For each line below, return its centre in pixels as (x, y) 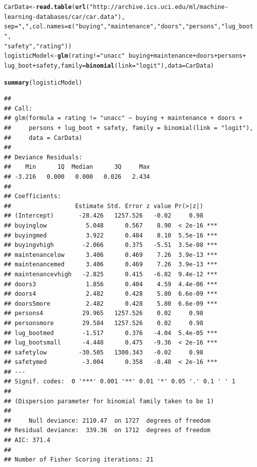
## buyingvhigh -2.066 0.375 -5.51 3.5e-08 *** (111, 245)
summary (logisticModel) (43, 82)
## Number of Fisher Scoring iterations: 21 (79, 460)
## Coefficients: (33, 196)
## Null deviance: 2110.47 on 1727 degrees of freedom (107, 420)
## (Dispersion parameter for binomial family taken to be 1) (109, 401)
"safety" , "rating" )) (38, 46)
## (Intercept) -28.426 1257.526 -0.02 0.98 (104, 216)
